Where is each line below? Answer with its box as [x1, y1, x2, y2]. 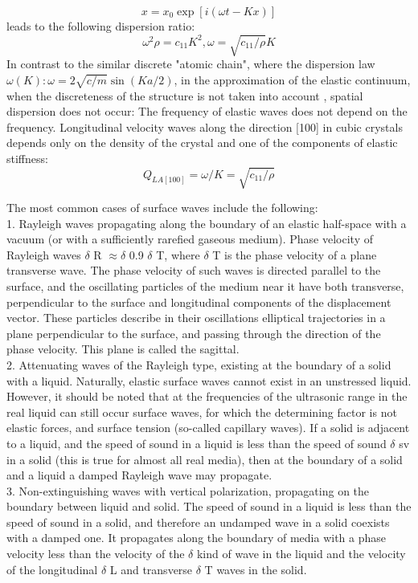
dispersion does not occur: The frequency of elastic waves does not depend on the [6, 103, 408, 120]
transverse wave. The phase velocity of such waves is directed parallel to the [6, 262, 381, 279]
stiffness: [6, 149, 48, 166]
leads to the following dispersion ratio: [6, 18, 195, 34]
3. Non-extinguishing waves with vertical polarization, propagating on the [6, 482, 370, 499]
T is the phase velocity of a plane [212, 246, 377, 263]
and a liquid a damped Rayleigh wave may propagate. [6, 467, 273, 483]
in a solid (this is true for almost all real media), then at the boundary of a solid [6, 450, 403, 467]
